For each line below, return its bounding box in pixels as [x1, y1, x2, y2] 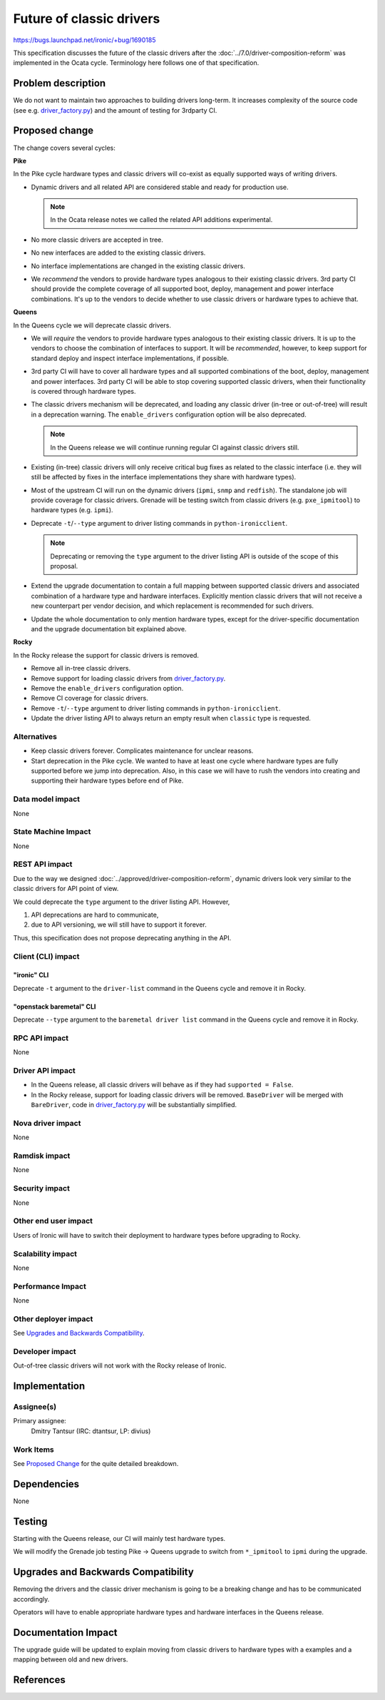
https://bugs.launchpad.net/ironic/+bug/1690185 [13, 36, 156, 44]
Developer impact [13, 1346, 76, 1356]
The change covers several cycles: [13, 143, 115, 152]
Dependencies [13, 1477, 80, 1490]
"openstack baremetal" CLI [13, 1002, 96, 1011]
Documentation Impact [13, 1627, 118, 1639]
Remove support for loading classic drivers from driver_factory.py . [31, 674, 226, 683]
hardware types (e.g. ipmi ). [31, 506, 113, 514]
